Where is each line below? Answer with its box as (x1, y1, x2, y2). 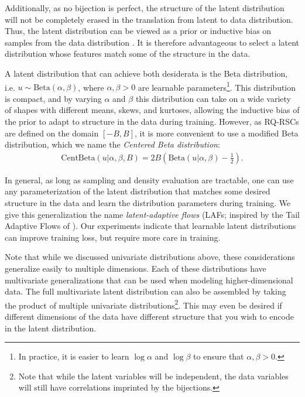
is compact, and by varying (5, 92, 102, 104)
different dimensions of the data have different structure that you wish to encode (5, 310, 294, 322)
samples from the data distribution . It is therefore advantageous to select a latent (5, 36, 300, 48)
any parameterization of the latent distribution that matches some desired (5, 185, 270, 197)
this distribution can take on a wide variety (135, 92, 292, 104)
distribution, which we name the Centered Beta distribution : (5, 138, 220, 150)
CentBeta (61, 153, 95, 162)
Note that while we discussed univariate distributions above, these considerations (5, 251, 295, 263)
